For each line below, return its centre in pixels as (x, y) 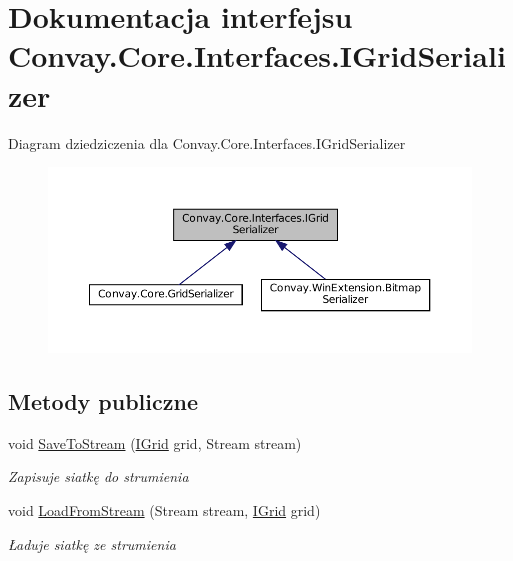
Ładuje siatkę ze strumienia (92, 543)
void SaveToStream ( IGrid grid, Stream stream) (155, 442)
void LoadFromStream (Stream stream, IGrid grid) (164, 510)
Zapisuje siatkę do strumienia (98, 476)
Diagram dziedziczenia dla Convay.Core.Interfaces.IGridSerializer (207, 142)
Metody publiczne (103, 401)
